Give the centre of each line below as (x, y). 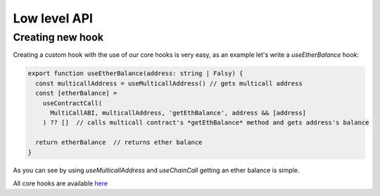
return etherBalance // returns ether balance (119, 143)
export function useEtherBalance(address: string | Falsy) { (135, 73)
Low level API (53, 18)
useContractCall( (72, 103)
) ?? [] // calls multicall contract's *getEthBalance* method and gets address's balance (206, 123)
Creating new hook (58, 37)
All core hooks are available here (61, 183)
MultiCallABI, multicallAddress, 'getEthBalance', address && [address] (178, 113)
